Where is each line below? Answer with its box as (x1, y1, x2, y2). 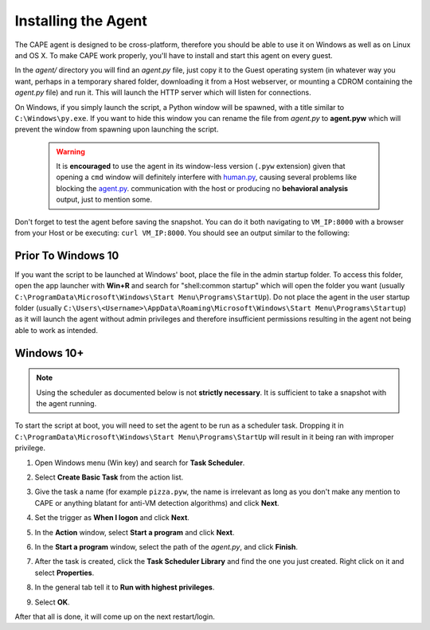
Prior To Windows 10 (14, 248, 119, 262)
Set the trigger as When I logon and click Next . (34, 513, 190, 522)
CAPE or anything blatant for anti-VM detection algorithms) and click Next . (34, 498, 279, 507)
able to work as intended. (14, 325, 99, 335)
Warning (56, 147, 85, 156)
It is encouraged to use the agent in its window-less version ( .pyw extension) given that (56, 162, 346, 171)
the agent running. (36, 399, 97, 409)
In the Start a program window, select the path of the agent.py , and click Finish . (34, 542, 299, 551)
